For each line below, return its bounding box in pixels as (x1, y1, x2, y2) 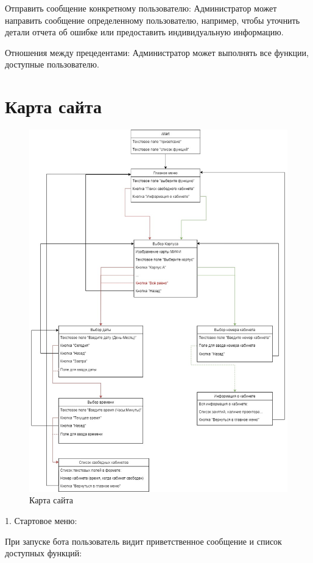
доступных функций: (5, 547, 82, 559)
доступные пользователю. (5, 58, 99, 71)
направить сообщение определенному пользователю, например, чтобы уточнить (5, 13, 300, 26)
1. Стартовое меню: (5, 514, 77, 527)
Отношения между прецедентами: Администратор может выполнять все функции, (5, 46, 309, 58)
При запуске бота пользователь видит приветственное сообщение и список (5, 534, 282, 547)
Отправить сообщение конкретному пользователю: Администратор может (5, 2, 277, 14)
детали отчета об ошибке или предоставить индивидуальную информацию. (5, 26, 284, 38)
